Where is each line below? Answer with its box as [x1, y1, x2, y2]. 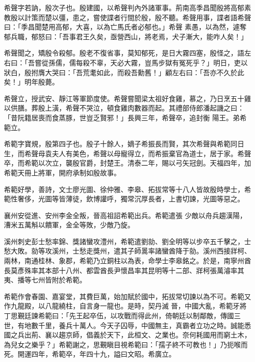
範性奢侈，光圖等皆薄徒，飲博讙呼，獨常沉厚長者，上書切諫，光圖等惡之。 [4, 194, 244, 204]
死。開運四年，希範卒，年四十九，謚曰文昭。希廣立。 [4, 349, 176, 359]
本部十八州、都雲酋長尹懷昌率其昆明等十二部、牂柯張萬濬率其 [45, 265, 244, 275]
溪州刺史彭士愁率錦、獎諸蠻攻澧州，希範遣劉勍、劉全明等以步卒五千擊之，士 [4, 236, 251, 246]
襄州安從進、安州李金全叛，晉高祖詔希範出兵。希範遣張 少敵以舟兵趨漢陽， [4, 210, 247, 220]
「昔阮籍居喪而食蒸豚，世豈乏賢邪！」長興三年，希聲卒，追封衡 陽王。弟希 [4, 112, 247, 122]
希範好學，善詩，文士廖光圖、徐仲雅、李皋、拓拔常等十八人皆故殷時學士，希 [4, 184, 251, 194]
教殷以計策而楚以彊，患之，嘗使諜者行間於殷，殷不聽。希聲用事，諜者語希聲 [4, 12, 251, 22]
